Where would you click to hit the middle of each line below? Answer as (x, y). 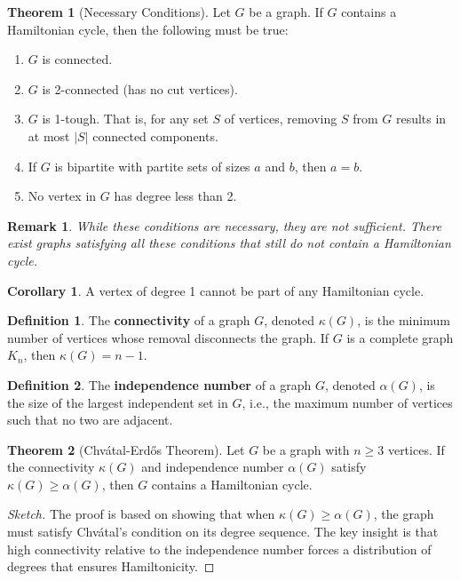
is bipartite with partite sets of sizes (152, 166)
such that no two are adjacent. (90, 420)
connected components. (155, 135)
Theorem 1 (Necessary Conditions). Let (119, 12)
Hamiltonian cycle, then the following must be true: (148, 29)
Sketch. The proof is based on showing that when (141, 514)
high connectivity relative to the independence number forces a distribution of (219, 549)
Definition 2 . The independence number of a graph (159, 384)
